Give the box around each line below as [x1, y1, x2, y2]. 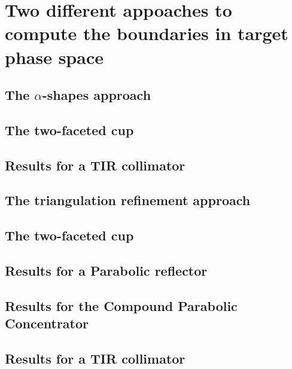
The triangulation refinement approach [5, 191, 251, 209]
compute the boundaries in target [5, 21, 288, 45]
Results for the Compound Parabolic [5, 296, 238, 315]
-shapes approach [42, 86, 151, 104]
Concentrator [5, 314, 89, 333]
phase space [5, 44, 104, 69]
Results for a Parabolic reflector [5, 261, 208, 280]
